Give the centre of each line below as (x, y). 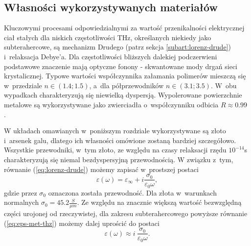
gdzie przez (21, 192)
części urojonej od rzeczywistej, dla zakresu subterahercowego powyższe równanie (126, 213)
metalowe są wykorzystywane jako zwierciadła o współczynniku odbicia (111, 104)
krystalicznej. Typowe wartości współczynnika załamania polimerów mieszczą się (125, 76)
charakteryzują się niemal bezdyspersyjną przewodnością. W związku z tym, (119, 159)
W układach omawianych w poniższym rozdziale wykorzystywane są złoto (115, 131)
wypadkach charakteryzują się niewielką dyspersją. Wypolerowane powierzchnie (123, 95)
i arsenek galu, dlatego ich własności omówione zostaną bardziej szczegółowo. (120, 140)
